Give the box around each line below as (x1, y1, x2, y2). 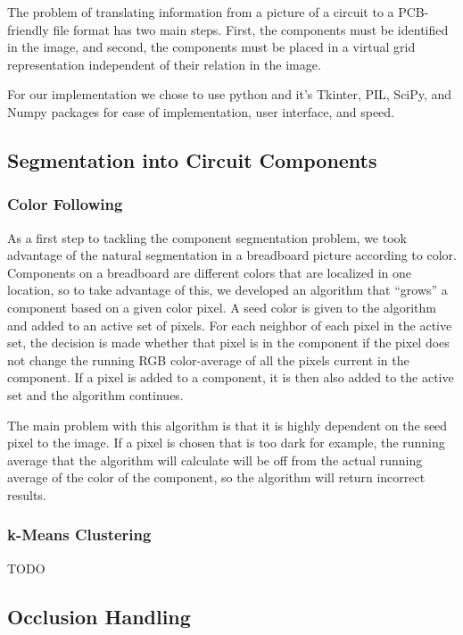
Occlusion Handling (7, 602, 191, 630)
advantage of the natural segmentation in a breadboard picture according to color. (7, 246, 457, 264)
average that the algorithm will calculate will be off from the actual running (7, 450, 423, 469)
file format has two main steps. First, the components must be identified (53, 20, 449, 38)
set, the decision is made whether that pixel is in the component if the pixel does (7, 333, 450, 352)
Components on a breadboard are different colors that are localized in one (7, 263, 412, 281)
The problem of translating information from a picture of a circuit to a (7, 3, 394, 21)
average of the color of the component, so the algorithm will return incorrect (7, 468, 426, 487)
